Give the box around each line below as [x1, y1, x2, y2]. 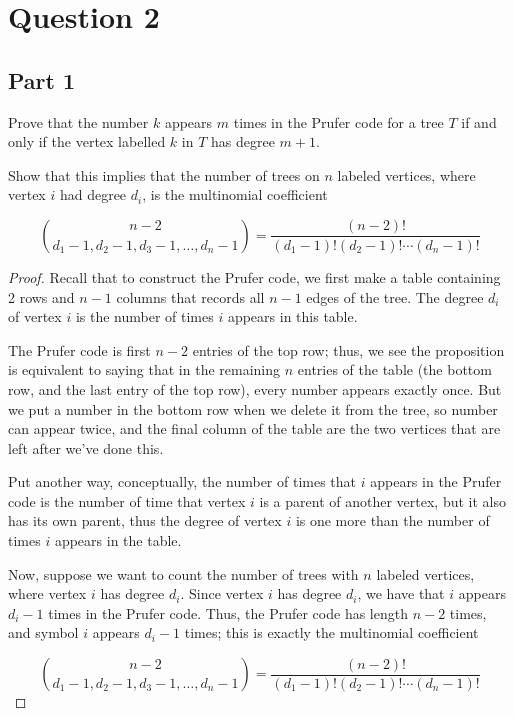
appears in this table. [227, 306, 358, 327]
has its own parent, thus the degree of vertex [8, 510, 282, 531]
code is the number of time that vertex [8, 490, 246, 511]
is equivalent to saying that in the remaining [8, 359, 281, 380]
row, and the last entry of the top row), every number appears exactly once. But [8, 378, 502, 399]
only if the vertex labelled [8, 131, 166, 152]
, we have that [357, 583, 445, 604]
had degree [59, 184, 127, 205]
